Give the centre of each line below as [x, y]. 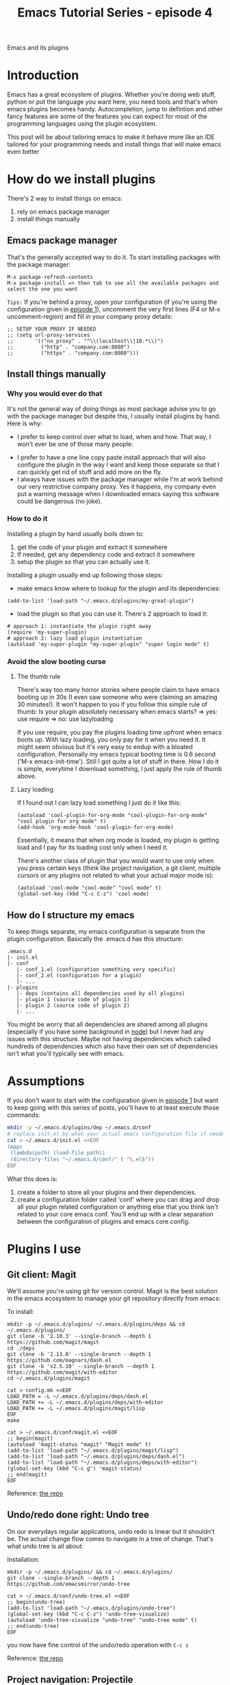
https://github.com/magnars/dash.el [59, 1361]
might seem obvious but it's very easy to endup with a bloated [105, 747]
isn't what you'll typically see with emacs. [66, 1053]
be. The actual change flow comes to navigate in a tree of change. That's [110, 1539]
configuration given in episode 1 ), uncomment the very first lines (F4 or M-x [114, 309]
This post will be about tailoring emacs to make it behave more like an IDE [111, 137]
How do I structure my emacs [71, 915]
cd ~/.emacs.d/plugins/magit [49, 1379]
